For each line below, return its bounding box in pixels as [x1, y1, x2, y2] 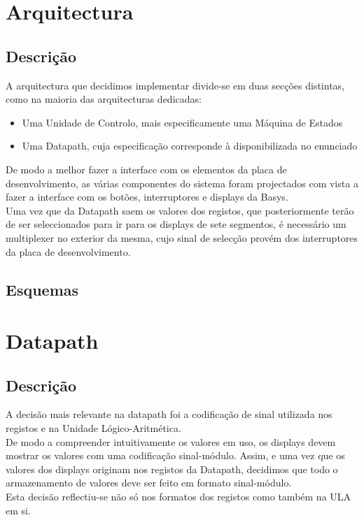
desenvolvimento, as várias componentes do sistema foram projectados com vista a [6, 175, 358, 190]
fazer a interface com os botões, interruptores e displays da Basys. [6, 189, 288, 204]
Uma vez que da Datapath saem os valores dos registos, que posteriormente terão [6, 203, 354, 217]
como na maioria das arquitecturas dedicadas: [6, 92, 202, 106]
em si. [6, 503, 31, 517]
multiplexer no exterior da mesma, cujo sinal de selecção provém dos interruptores [6, 230, 358, 245]
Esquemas [6, 278, 79, 300]
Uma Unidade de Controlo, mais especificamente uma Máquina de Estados [22, 115, 343, 129]
